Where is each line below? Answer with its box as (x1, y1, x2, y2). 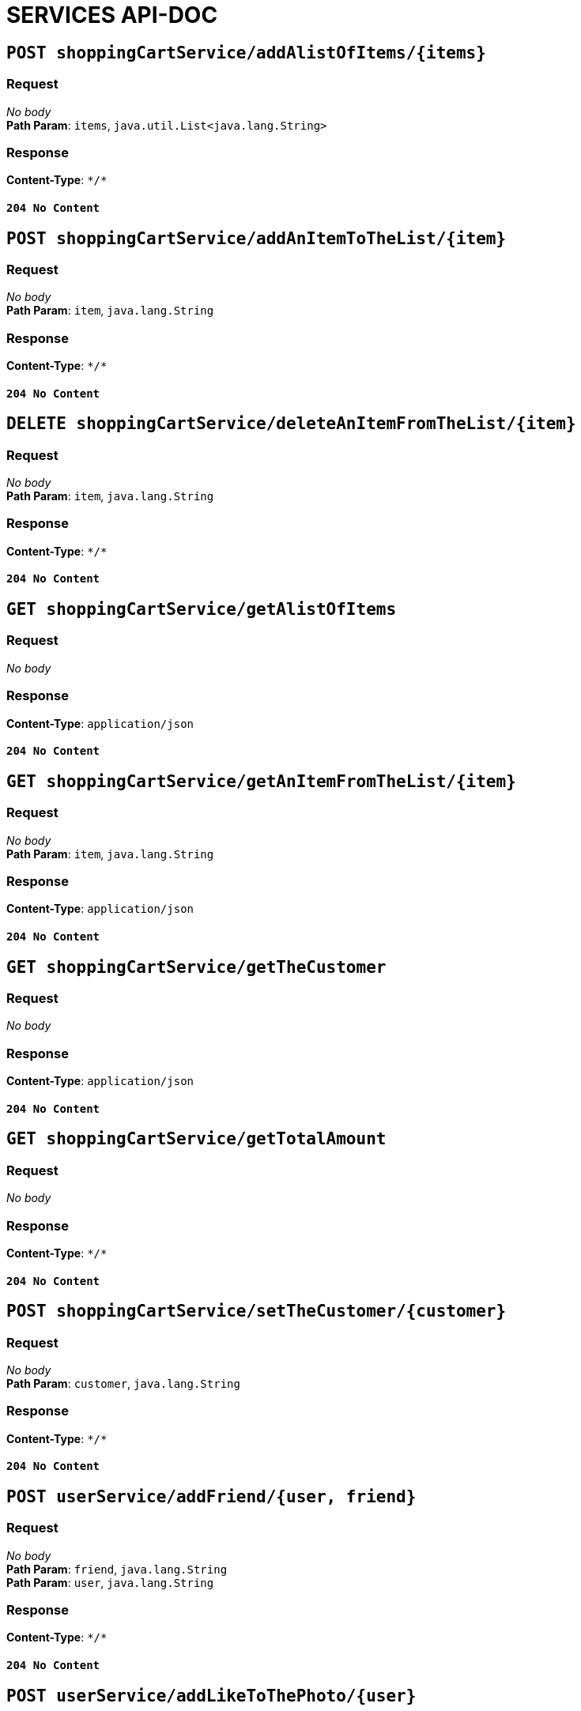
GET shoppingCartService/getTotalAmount (6, 1129, 387, 1149)
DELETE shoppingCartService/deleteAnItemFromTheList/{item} (6, 414, 576, 434)
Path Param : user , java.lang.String (6, 1575, 214, 1589)
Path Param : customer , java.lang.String (6, 1376, 240, 1390)
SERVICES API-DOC (6, 2, 218, 28)
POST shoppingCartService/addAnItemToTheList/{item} (6, 228, 507, 248)
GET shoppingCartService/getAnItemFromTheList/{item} (6, 771, 516, 791)
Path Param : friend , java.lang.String (6, 1562, 228, 1576)
